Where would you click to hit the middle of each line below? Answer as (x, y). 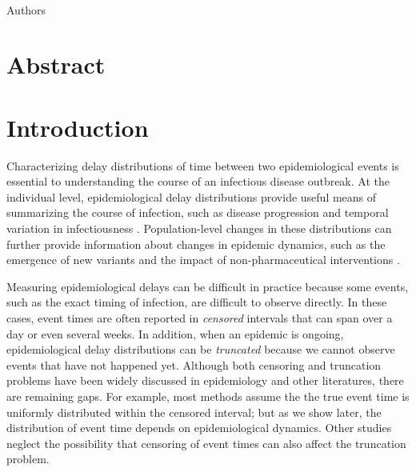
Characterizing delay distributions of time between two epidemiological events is (203, 165)
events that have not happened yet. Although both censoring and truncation (194, 364)
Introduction (78, 127)
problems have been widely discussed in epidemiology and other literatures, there (205, 380)
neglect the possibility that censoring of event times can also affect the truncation (206, 443)
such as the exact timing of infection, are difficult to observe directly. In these (197, 302)
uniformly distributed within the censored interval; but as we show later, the (194, 412)
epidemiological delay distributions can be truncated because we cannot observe (201, 349)
